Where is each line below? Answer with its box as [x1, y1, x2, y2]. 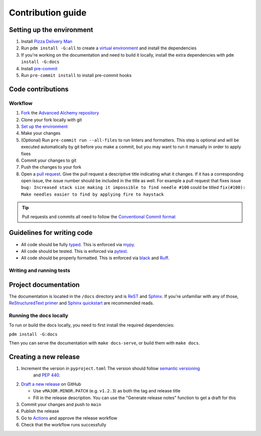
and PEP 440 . [33, 372, 60, 378]
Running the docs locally [9, 312, 69, 319]
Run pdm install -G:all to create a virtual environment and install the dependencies [21, 45, 197, 51]
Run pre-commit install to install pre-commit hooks [21, 73, 132, 78]
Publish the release [21, 408, 59, 414]
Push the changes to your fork [21, 164, 82, 170]
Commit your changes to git [21, 157, 77, 163]
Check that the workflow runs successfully [21, 422, 106, 428]
